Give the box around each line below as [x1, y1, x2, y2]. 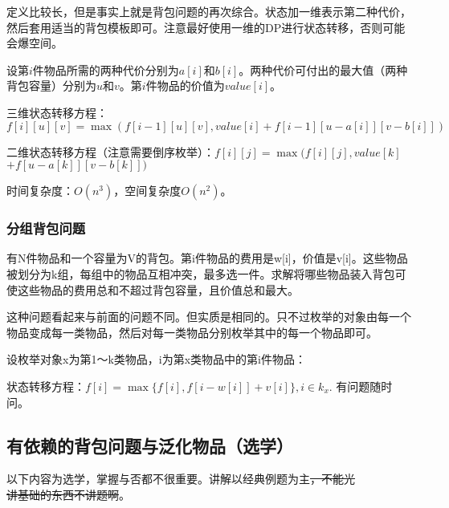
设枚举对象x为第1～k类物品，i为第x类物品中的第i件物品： [6, 351, 306, 368]
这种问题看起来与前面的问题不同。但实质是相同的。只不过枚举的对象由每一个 [6, 308, 411, 325]
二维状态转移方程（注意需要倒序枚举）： [6, 143, 214, 160]
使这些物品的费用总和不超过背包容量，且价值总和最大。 [6, 281, 299, 298]
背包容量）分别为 [6, 77, 96, 94]
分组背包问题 [6, 218, 86, 238]
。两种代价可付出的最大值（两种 [239, 61, 408, 78]
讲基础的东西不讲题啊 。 [6, 486, 130, 502]
